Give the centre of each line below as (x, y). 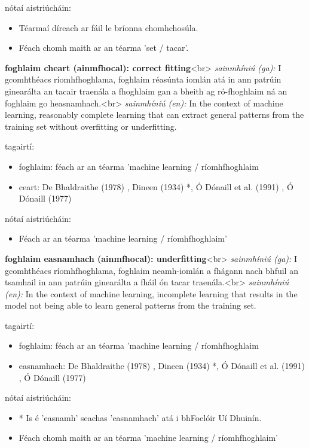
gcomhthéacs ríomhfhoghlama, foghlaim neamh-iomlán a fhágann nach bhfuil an (152, 270)
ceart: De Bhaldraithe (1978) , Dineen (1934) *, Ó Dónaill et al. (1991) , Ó (156, 186)
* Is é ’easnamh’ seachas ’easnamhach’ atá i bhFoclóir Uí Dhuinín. (140, 417)
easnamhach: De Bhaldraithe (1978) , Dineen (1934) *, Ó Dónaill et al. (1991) (162, 366)
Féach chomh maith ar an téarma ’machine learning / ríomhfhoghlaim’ (148, 438)
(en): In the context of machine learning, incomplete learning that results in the (151, 293)
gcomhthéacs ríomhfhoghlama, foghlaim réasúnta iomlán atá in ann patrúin (143, 79)
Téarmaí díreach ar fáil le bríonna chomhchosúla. (108, 27)
